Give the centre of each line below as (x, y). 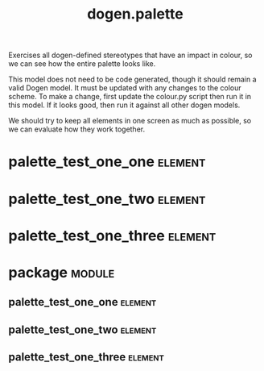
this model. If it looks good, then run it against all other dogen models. (124, 105)
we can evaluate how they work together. (77, 129)
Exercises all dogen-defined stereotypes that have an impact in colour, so (130, 55)
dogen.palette (135, 14)
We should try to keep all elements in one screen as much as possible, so (130, 121)
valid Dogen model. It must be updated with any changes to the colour (125, 88)
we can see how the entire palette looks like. (82, 64)
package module (62, 272)
